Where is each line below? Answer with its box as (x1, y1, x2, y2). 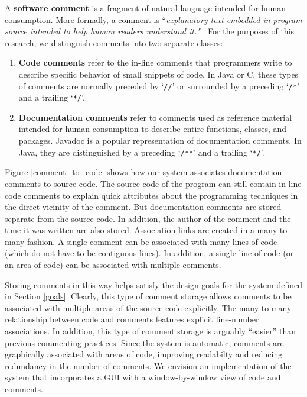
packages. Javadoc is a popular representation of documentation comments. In (18, 134, 302, 147)
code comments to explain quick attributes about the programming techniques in (5, 189, 298, 201)
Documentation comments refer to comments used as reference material (18, 111, 292, 123)
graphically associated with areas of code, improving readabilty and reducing (5, 348, 283, 360)
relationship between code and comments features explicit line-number (5, 313, 259, 325)
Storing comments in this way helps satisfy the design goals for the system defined (5, 278, 302, 291)
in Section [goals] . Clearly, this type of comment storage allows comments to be (5, 290, 292, 302)
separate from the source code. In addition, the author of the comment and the (5, 212, 291, 224)
